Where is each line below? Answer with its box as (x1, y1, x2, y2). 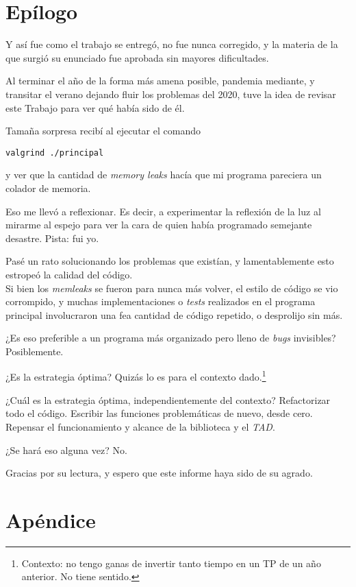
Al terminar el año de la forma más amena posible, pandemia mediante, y (5, 73, 315, 88)
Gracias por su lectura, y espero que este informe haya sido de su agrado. (5, 466, 313, 480)
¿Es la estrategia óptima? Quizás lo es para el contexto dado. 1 (5, 368, 266, 384)
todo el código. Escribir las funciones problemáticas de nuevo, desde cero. (5, 406, 313, 420)
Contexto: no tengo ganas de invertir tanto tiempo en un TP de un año (21, 555, 321, 570)
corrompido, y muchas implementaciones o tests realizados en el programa (5, 294, 316, 309)
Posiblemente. (5, 344, 64, 358)
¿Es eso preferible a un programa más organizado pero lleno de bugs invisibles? (5, 331, 336, 345)
